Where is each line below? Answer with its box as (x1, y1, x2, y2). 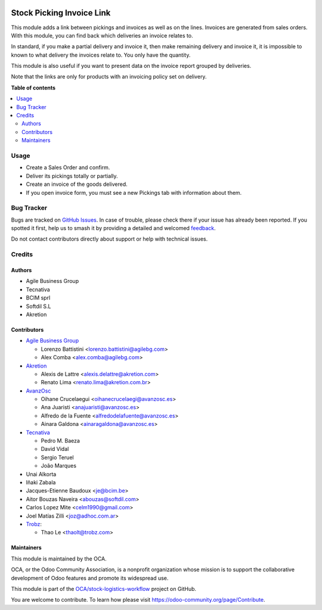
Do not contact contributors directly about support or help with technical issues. (11, 235, 208, 242)
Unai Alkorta (26, 471, 57, 478)
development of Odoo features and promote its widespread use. (11, 574, 169, 581)
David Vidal (41, 446, 69, 453)
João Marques (41, 462, 77, 469)
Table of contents (11, 84, 56, 91)
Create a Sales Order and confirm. (26, 164, 110, 171)
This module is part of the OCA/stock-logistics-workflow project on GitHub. (11, 585, 197, 592)
